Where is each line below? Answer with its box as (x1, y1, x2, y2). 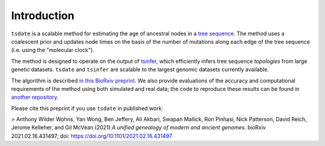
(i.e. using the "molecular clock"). (11, 47, 94, 54)
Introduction (11, 9, 75, 22)
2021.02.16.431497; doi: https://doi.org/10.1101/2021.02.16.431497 (11, 132, 173, 139)
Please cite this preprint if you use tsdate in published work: (11, 105, 164, 112)
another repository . (11, 93, 59, 101)
